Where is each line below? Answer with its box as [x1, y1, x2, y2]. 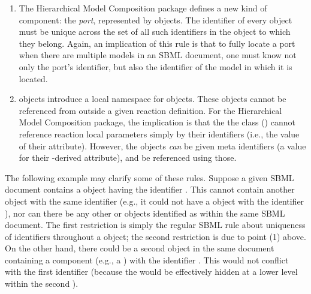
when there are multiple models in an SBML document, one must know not [19, 49, 297, 61]
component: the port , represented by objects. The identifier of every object [19, 13, 292, 26]
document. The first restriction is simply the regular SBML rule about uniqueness [5, 218, 306, 231]
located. [19, 72, 48, 85]
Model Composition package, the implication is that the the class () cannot [19, 116, 295, 128]
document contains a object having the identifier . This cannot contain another [5, 183, 295, 196]
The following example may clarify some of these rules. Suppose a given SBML [5, 171, 294, 184]
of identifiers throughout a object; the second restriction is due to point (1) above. [5, 230, 306, 242]
